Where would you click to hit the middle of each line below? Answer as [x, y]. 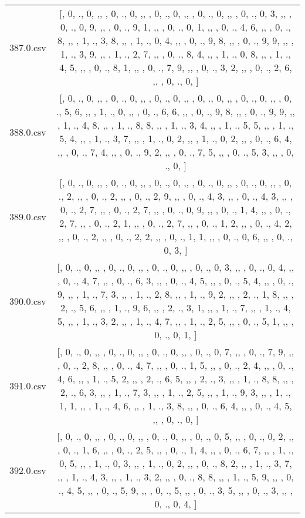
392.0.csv [28, 470]
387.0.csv [28, 47]
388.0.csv [28, 132]
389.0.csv [28, 216]
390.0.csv [28, 301]
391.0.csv [28, 385]
